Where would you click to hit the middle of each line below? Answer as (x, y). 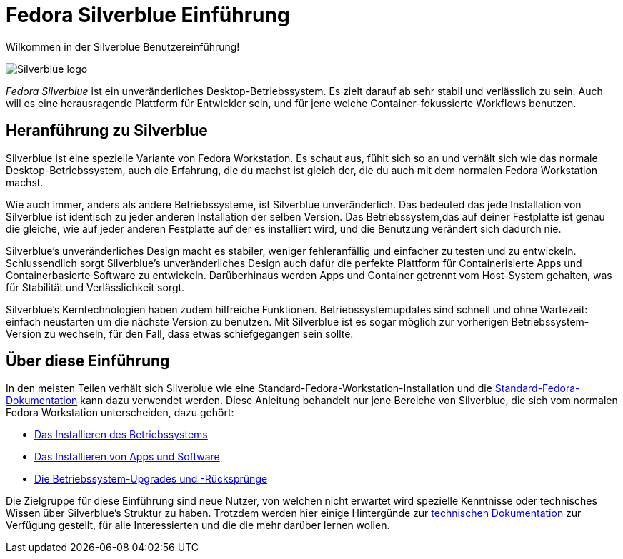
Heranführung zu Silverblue (107, 131)
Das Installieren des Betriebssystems (121, 435)
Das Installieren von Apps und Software (127, 457)
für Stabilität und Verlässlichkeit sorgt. (95, 287)
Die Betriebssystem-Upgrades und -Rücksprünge (151, 479)
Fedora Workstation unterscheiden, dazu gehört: (120, 413)
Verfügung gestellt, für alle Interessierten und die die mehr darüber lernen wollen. (198, 525)
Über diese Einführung (88, 361)
